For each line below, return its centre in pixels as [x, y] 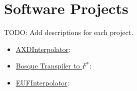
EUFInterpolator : [42, 82]
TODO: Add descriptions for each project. [69, 32]
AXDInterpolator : [43, 49]
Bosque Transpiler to [48, 66]
